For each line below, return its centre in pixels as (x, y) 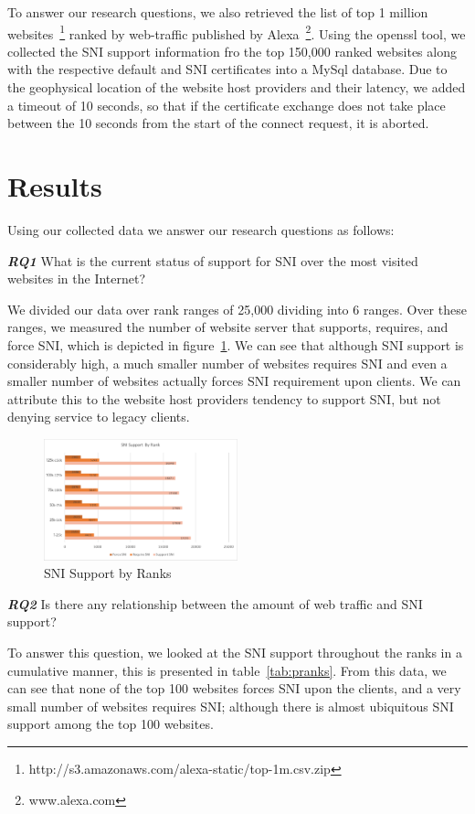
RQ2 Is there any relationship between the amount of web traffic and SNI (215, 603)
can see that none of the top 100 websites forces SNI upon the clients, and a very (234, 688)
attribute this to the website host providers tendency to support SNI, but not (224, 398)
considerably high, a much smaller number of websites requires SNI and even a (227, 363)
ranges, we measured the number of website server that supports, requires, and (228, 327)
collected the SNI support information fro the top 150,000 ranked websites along (232, 51)
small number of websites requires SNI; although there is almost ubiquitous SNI (231, 706)
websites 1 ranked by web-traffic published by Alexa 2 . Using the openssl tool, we (237, 32)
